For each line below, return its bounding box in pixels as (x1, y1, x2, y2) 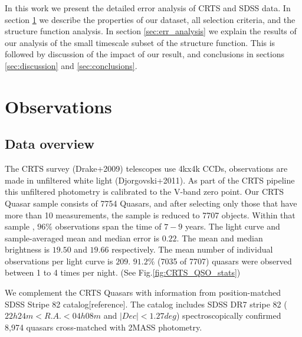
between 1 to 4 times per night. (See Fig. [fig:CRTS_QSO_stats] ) (5, 266, 241, 279)
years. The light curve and (185, 220, 280, 233)
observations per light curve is (5, 254, 113, 267)
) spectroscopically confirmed (176, 309, 281, 322)
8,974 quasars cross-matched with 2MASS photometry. (5, 320, 202, 333)
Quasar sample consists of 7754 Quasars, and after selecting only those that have (5, 197, 297, 209)
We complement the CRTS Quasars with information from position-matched (5, 286, 281, 299)
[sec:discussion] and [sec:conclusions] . (5, 59, 137, 71)
